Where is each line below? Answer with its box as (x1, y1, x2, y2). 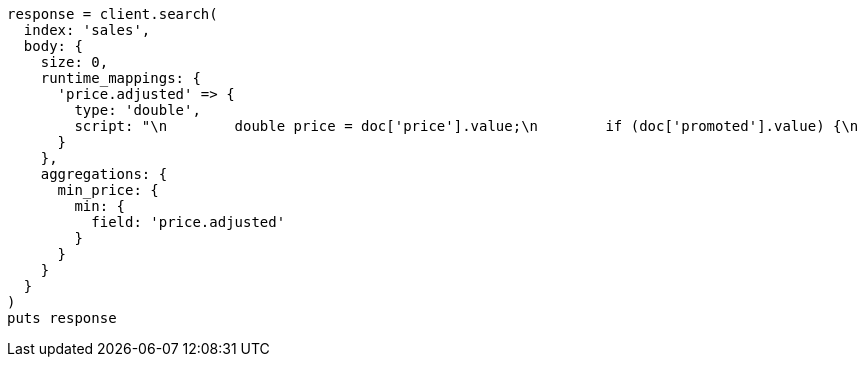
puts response (7, 310, 117, 326)
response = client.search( (7, 6, 218, 22)
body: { (23, 38, 83, 54)
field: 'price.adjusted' (91, 214, 286, 230)
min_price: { (57, 182, 159, 198)
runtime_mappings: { (40, 70, 201, 86)
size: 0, (40, 54, 109, 70)
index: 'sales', (23, 22, 151, 38)
